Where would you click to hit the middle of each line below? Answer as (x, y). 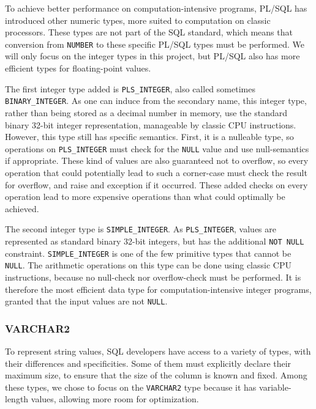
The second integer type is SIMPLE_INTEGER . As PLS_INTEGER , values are (141, 229)
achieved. (22, 208)
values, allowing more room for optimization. (115, 399)
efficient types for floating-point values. (78, 68)
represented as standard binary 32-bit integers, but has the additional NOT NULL (155, 241)
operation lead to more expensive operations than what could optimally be (145, 197)
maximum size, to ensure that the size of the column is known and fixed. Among (156, 375)
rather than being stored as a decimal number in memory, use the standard (146, 112)
